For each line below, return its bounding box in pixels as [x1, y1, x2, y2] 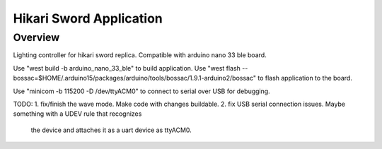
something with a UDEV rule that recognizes [13, 109, 142, 118]
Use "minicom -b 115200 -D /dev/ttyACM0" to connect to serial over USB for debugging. [13, 87, 270, 95]
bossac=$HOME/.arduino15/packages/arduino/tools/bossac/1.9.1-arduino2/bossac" [13, 74, 257, 83]
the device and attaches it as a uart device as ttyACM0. [30, 126, 192, 134]
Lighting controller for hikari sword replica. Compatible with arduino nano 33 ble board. [13, 51, 267, 59]
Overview [13, 31, 60, 44]
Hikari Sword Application [13, 11, 163, 26]
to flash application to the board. [257, 74, 353, 83]
